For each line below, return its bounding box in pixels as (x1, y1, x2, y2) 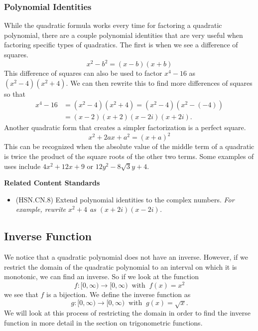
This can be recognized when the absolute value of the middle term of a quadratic (4, 141, 255, 152)
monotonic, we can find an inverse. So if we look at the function (4, 271, 199, 282)
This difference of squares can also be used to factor (4, 68, 162, 78)
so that (4, 88, 25, 99)
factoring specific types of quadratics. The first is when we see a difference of (4, 39, 238, 50)
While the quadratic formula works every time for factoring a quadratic (4, 20, 222, 30)
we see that (4, 289, 38, 300)
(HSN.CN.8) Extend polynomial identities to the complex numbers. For (15, 194, 235, 204)
